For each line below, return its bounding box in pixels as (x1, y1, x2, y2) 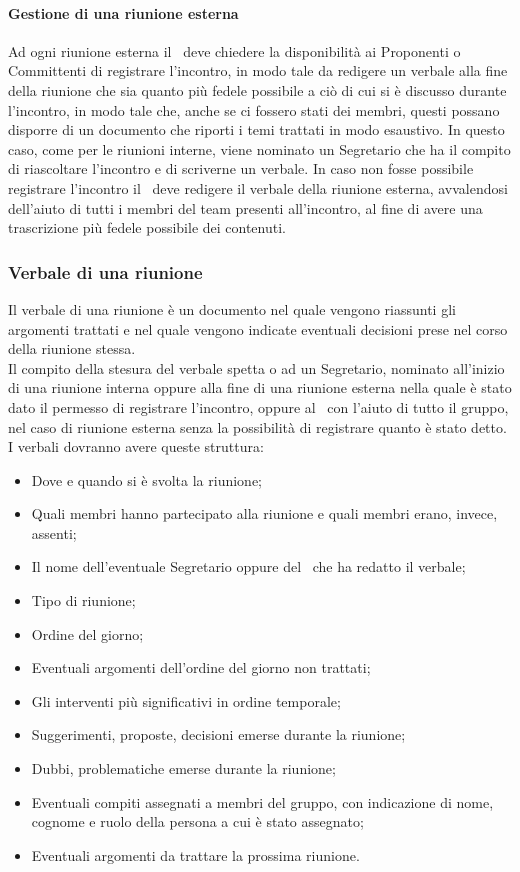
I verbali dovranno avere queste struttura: (8, 436, 264, 457)
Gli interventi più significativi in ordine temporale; (31, 690, 341, 711)
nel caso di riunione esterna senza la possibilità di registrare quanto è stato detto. (8, 416, 507, 437)
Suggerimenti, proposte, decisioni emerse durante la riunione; (31, 724, 406, 745)
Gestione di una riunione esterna (8, 2, 239, 23)
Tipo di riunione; (31, 590, 136, 611)
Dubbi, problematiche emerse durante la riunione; (31, 758, 336, 779)
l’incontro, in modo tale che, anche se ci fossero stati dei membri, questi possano (8, 99, 500, 120)
